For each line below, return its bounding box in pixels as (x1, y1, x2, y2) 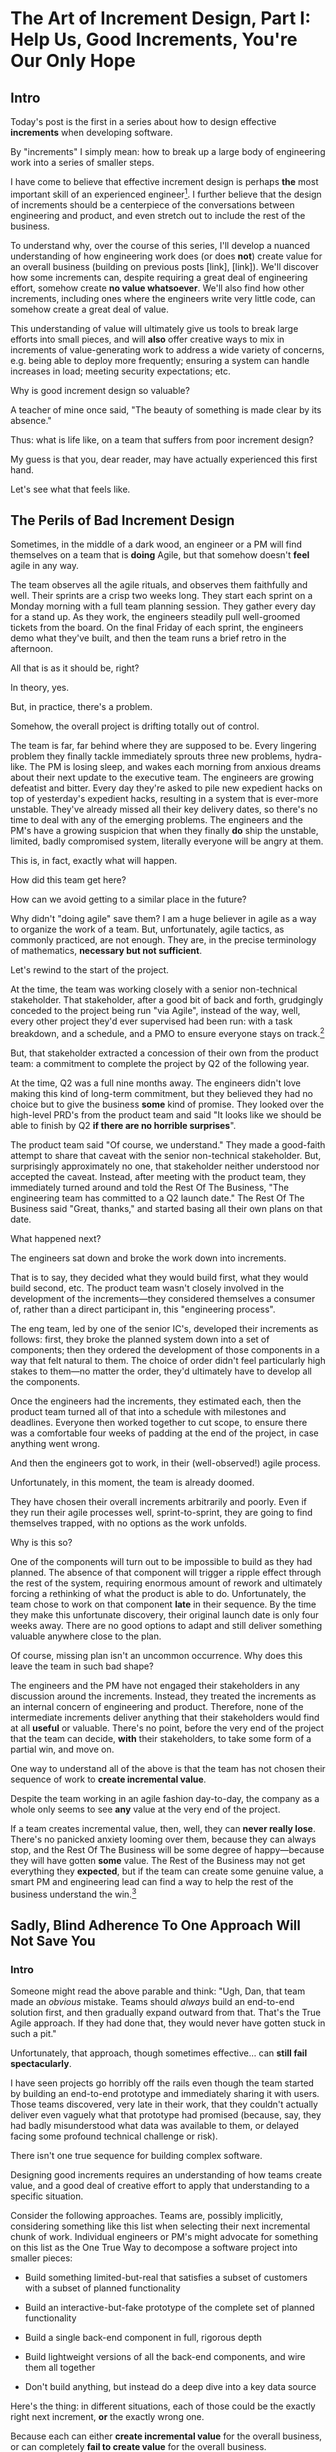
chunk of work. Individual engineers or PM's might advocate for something (10, 2231, 319, 2243)
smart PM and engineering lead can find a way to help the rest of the (10, 1876, 294, 1888)
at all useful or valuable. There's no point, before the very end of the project (10, 1722, 325, 1734)
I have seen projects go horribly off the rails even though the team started (10, 2077, 315, 2089)
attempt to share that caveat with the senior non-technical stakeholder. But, (10, 1150, 322, 1162)
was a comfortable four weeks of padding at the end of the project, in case (10, 1427, 319, 1439)
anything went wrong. (10, 1438, 100, 1450)
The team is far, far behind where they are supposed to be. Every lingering (10, 740, 317, 752)
